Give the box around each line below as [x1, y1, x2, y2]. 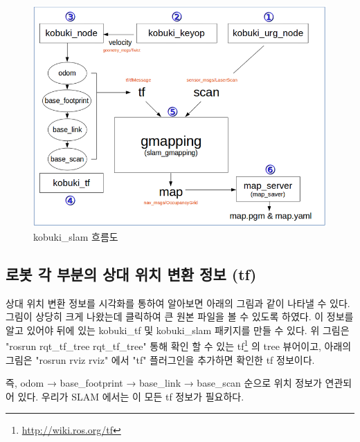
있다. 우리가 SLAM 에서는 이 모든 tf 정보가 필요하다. [17, 389, 244, 403]
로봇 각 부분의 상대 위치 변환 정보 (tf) [6, 263, 257, 284]
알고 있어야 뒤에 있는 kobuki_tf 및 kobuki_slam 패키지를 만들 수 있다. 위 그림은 [6, 322, 350, 337]
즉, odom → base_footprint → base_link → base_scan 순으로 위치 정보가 [6, 376, 322, 390]
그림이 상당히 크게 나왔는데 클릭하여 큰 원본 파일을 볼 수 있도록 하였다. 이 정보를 [6, 309, 354, 324]
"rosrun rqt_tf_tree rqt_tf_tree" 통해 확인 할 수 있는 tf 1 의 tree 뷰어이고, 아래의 [6, 337, 352, 353]
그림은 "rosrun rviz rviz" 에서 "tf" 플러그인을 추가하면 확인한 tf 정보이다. [6, 352, 315, 367]
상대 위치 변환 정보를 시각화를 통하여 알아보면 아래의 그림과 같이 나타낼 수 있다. [6, 295, 350, 310]
